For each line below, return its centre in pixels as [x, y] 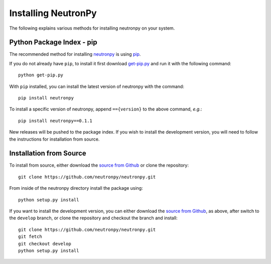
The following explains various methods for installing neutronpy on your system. [92, 28]
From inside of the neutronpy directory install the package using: [76, 188]
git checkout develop [45, 244]
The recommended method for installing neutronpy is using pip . [75, 54]
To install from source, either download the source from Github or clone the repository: [99, 165]
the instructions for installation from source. [54, 139]
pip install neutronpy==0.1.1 [55, 121]
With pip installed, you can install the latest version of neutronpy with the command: [97, 86]
